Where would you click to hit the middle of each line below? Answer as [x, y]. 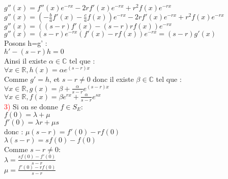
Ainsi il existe [25, 60]
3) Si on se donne [31, 106]
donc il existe [113, 79]
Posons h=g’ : [26, 43]
